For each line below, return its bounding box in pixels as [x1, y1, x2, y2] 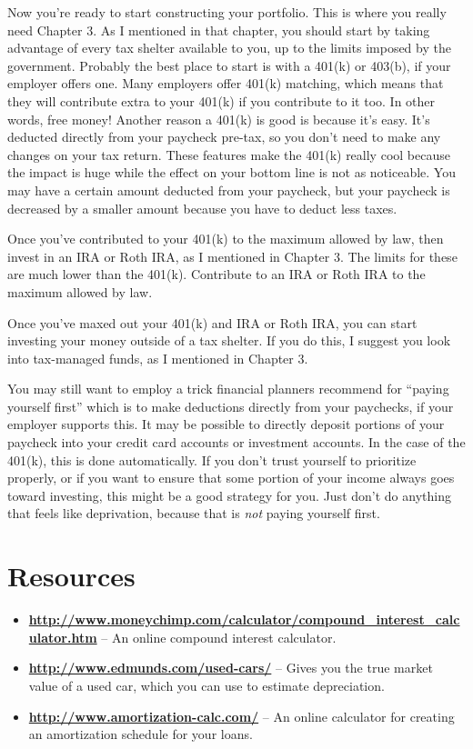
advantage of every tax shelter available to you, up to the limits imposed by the [7, 38, 451, 57]
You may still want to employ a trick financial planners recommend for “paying [7, 379, 449, 398]
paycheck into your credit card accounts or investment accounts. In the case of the [7, 433, 466, 452]
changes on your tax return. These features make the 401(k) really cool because [7, 145, 450, 164]
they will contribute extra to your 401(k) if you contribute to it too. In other [7, 91, 436, 110]
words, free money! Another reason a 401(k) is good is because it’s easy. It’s [7, 109, 430, 128]
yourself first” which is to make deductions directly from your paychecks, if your [7, 396, 454, 415]
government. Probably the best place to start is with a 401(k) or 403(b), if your [7, 55, 451, 75]
